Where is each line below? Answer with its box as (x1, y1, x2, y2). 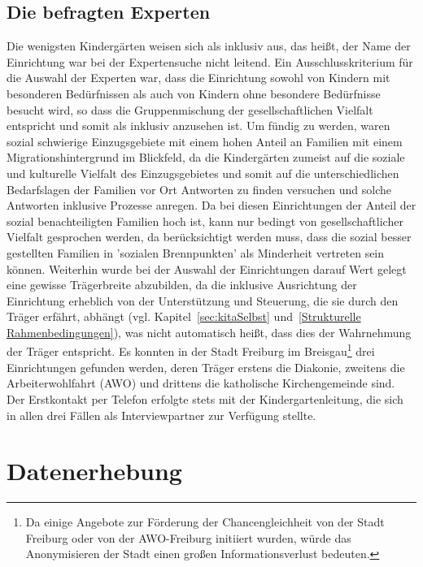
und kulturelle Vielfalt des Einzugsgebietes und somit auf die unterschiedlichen (7, 164, 399, 181)
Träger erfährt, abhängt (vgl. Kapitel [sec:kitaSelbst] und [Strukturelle (7, 308, 361, 325)
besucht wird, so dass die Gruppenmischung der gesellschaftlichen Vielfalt (7, 101, 373, 118)
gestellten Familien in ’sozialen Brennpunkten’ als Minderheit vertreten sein (7, 244, 385, 261)
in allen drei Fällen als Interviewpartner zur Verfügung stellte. (7, 406, 316, 423)
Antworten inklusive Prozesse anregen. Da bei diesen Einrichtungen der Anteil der (7, 197, 416, 214)
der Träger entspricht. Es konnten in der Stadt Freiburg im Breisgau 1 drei (7, 340, 375, 360)
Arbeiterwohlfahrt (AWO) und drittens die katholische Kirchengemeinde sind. (7, 374, 395, 392)
